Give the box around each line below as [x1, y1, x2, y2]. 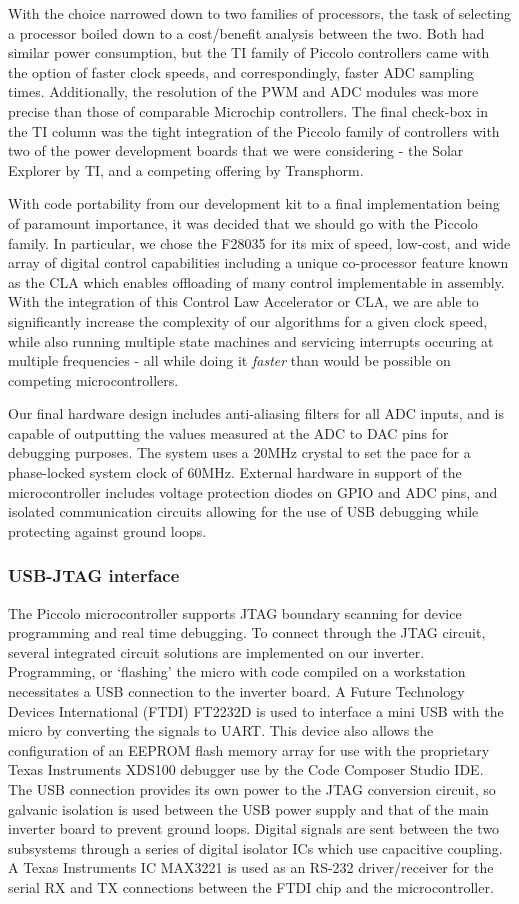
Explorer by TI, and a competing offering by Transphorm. [8, 159, 364, 180]
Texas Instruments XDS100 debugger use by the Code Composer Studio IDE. [8, 759, 484, 780]
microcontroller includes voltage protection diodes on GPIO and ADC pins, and [8, 481, 498, 502]
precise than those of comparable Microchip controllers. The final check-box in [8, 100, 488, 121]
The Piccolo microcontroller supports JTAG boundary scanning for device [8, 602, 462, 623]
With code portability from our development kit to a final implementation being [8, 193, 500, 214]
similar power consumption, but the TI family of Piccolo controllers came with [8, 42, 490, 63]
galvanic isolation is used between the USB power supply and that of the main [8, 798, 489, 819]
